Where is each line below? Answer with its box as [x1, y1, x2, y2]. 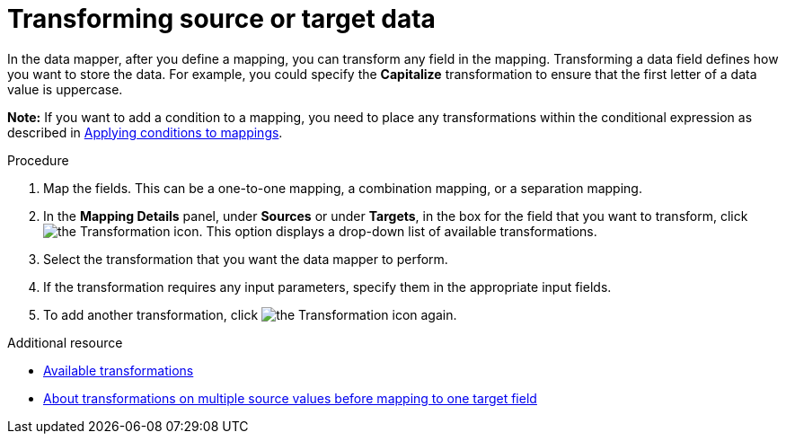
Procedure [7, 152, 69, 168]
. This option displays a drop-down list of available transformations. [199, 223, 597, 239]
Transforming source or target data [7, 4, 436, 34]
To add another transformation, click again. [43, 306, 457, 322]
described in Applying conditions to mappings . [7, 124, 283, 140]
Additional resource [7, 334, 123, 350]
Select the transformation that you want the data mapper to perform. [43, 251, 448, 267]
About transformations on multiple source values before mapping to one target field [43, 390, 537, 406]
